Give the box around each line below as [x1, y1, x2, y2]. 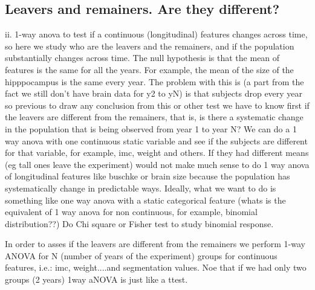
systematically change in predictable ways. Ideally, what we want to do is [5, 181, 276, 194]
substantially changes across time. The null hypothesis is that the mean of [5, 51, 280, 64]
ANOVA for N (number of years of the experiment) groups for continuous [5, 249, 278, 262]
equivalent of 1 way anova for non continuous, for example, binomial [5, 205, 258, 218]
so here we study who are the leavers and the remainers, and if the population [5, 39, 294, 52]
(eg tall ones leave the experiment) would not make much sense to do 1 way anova [5, 158, 310, 170]
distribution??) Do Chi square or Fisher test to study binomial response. [5, 217, 274, 230]
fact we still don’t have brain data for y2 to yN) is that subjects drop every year [5, 87, 303, 100]
